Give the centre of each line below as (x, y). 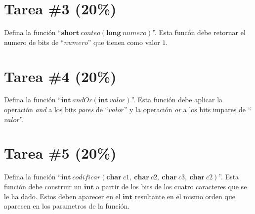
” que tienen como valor (124, 42)
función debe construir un (43, 186)
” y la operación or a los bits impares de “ (188, 109)
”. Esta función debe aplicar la (177, 100)
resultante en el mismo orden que (185, 196)
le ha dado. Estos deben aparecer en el (62, 196)
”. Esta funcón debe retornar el (199, 32)
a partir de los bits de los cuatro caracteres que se (171, 186)
